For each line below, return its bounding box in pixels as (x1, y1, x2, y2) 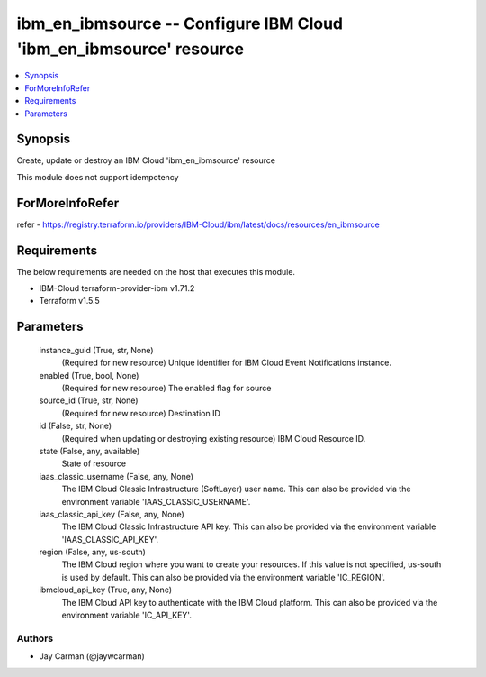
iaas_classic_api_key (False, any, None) (39, 508, 184, 519)
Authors (16, 632, 54, 645)
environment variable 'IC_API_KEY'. (61, 609, 193, 621)
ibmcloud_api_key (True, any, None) (39, 584, 173, 595)
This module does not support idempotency (16, 171, 179, 182)
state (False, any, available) (39, 445, 140, 456)
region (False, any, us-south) (39, 546, 146, 558)
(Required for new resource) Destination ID (61, 407, 220, 418)
